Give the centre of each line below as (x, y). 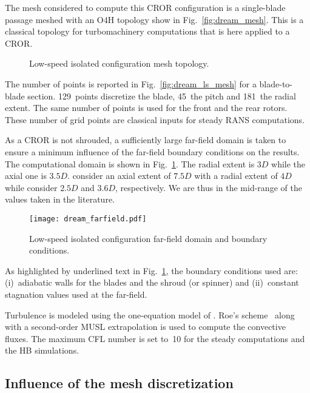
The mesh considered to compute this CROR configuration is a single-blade (145, 7)
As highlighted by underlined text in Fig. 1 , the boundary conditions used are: (151, 270)
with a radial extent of (236, 176)
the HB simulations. (42, 350)
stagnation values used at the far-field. (76, 294)
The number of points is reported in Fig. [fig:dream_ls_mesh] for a (131, 83)
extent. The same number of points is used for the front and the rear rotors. (146, 108)
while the (288, 163)
